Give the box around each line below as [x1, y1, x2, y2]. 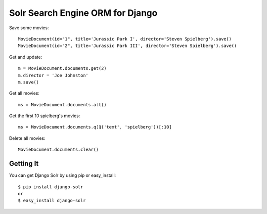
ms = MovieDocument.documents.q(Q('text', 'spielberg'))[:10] [18, 124, 172, 130]
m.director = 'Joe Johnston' [18, 72, 89, 78]
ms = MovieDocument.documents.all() [18, 102, 107, 107]
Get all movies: [9, 90, 40, 96]
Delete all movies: [9, 135, 45, 141]
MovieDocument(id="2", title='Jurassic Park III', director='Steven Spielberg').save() [18, 43, 237, 49]
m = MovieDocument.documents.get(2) [18, 66, 107, 71]
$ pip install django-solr [18, 184, 84, 190]
